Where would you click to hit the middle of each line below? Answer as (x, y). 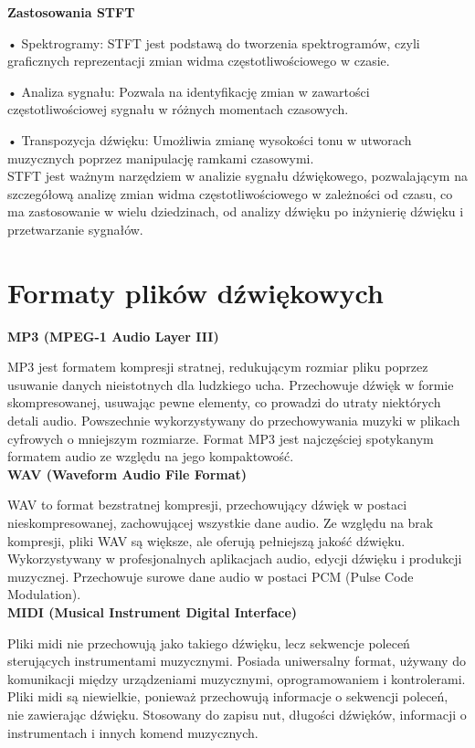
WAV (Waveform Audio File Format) (127, 474)
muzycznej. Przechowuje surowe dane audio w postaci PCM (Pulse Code (211, 576)
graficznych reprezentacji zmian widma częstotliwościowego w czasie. (199, 61)
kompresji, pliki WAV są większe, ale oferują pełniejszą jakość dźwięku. (206, 540)
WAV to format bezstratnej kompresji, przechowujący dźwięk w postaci (207, 505)
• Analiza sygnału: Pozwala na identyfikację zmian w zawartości (189, 91)
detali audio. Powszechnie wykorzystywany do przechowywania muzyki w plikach (234, 421)
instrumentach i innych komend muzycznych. (133, 732)
